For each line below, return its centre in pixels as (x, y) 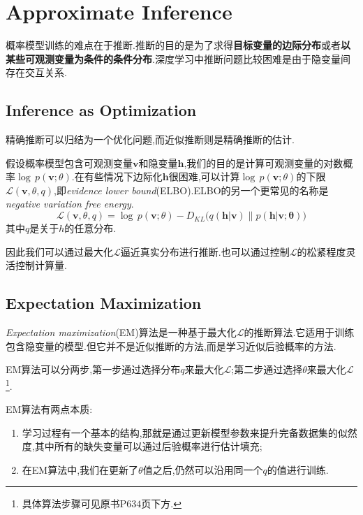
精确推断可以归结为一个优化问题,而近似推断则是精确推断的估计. (150, 139)
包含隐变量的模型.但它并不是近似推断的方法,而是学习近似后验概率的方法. (171, 346)
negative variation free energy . (70, 204)
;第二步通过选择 (267, 369)
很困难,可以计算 (204, 176)
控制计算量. (41, 265)
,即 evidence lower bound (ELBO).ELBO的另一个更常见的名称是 (191, 190)
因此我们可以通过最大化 (59, 251)
